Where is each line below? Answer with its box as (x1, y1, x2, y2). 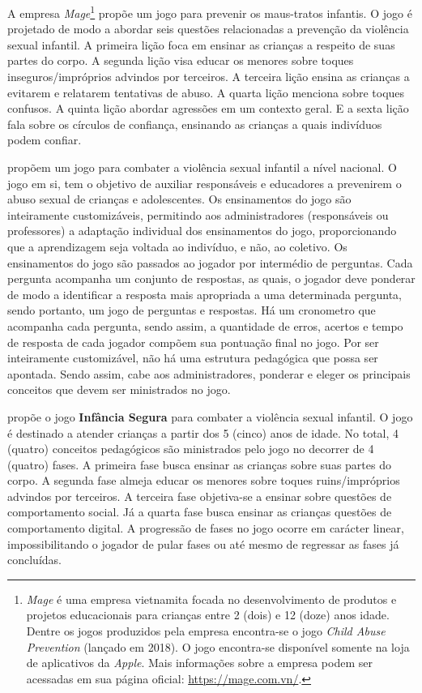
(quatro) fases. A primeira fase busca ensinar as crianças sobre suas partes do (7, 456, 391, 473)
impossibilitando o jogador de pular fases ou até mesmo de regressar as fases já (7, 535, 399, 552)
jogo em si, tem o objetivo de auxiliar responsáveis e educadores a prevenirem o (7, 174, 402, 191)
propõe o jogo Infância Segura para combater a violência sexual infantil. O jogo (7, 408, 413, 425)
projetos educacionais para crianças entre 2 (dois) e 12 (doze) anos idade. (26, 606, 390, 623)
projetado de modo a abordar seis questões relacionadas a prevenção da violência (7, 20, 409, 37)
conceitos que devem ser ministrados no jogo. (7, 381, 231, 398)
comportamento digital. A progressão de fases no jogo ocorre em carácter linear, (7, 520, 404, 537)
